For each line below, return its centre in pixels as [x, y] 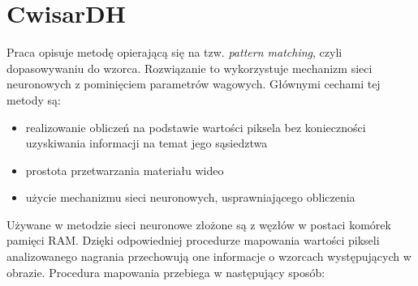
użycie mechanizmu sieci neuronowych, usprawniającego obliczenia [190, 197]
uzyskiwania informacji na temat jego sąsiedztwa [147, 143]
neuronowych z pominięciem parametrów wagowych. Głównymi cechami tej [194, 84]
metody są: [34, 99]
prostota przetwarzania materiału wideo [125, 170]
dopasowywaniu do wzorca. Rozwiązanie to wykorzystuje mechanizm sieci [190, 68]
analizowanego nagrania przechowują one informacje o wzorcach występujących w [209, 256]
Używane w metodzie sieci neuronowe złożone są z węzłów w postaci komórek [199, 224]
